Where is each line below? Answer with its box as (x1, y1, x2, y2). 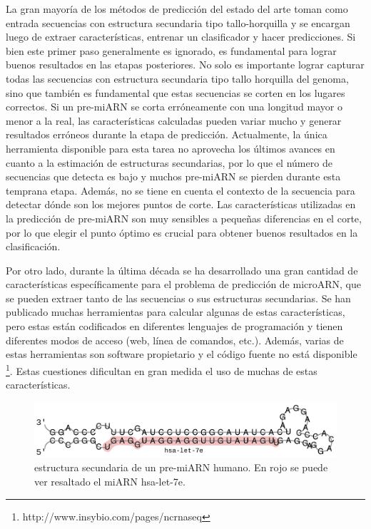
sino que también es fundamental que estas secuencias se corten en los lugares (6, 85, 345, 100)
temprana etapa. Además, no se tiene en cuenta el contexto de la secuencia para (6, 183, 355, 197)
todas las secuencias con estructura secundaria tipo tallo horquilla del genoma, (6, 71, 349, 86)
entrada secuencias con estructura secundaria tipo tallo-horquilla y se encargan (6, 15, 350, 30)
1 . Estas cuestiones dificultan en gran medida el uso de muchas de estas (6, 361, 317, 378)
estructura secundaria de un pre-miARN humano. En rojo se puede (34, 460, 328, 475)
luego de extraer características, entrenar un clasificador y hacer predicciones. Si (6, 29, 356, 44)
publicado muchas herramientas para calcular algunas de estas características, (6, 304, 345, 319)
